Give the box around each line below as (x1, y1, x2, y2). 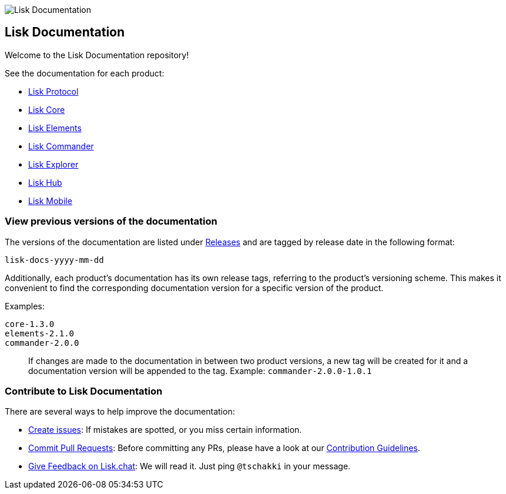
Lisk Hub (28, 177, 62, 188)
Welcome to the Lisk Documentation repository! (5, 49, 189, 60)
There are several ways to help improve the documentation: (5, 406, 235, 417)
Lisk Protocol (28, 86, 79, 96)
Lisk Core (28, 104, 65, 115)
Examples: (5, 301, 45, 311)
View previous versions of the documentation (5, 215, 217, 228)
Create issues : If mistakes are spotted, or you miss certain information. (28, 425, 302, 435)
